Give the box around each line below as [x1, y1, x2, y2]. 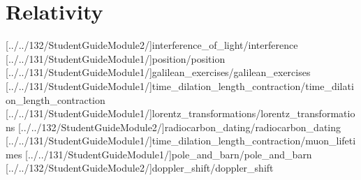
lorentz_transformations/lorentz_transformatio [152, 106, 355, 121]
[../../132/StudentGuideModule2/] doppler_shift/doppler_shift [6, 160, 274, 175]
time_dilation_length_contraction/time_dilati [152, 78, 354, 93]
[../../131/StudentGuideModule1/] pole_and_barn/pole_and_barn [25, 147, 312, 161]
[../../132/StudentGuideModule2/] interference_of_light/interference [6, 38, 298, 52]
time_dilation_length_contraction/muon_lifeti [152, 133, 356, 148]
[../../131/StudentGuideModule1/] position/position [6, 51, 226, 66]
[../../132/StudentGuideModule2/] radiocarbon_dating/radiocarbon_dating [17, 119, 341, 134]
